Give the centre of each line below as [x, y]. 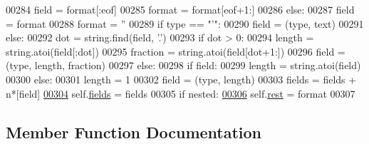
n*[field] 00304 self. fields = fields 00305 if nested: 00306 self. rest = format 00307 [181, 93]
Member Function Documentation [134, 132]
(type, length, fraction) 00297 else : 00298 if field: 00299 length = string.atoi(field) [183, 65]
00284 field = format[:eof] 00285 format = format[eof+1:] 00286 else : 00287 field [180, 9]
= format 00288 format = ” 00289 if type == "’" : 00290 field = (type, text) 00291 [185, 23]
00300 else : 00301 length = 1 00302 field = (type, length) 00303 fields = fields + [181, 79]
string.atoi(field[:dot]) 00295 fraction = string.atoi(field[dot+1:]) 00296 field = [176, 51]
